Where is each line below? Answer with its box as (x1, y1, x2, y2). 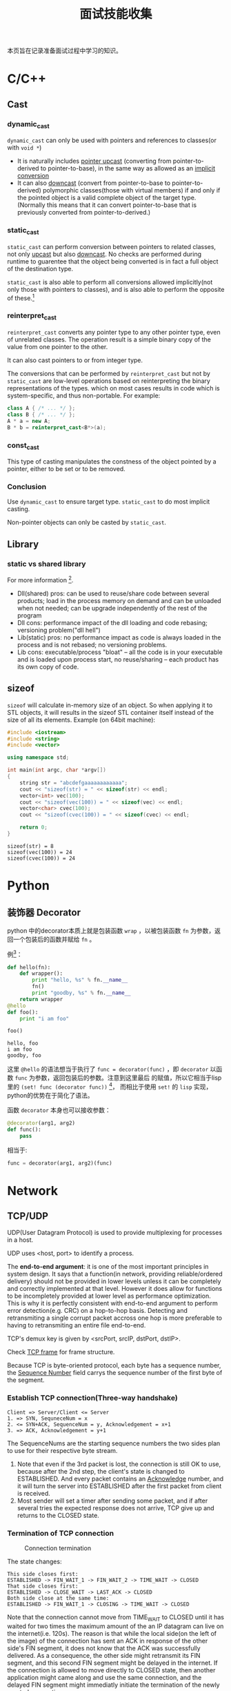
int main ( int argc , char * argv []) (7, 767, 107, 773)
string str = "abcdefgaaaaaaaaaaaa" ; (19, 779, 128, 787)
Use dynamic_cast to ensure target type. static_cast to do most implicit (7, 497, 210, 506)
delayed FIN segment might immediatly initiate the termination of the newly (7, 1681, 220, 1689)
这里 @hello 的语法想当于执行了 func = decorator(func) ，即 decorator (7, 1065, 209, 1074)
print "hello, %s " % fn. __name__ (32, 977, 128, 984)
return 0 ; (19, 824, 48, 831)
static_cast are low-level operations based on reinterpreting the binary (7, 377, 210, 385)
